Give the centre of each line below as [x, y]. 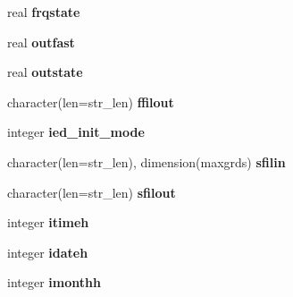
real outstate [45, 72]
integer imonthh [54, 282]
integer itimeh [48, 222]
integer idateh [48, 252]
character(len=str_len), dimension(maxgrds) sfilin [146, 161]
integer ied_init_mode [76, 132]
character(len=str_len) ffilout [91, 102]
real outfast [41, 42]
